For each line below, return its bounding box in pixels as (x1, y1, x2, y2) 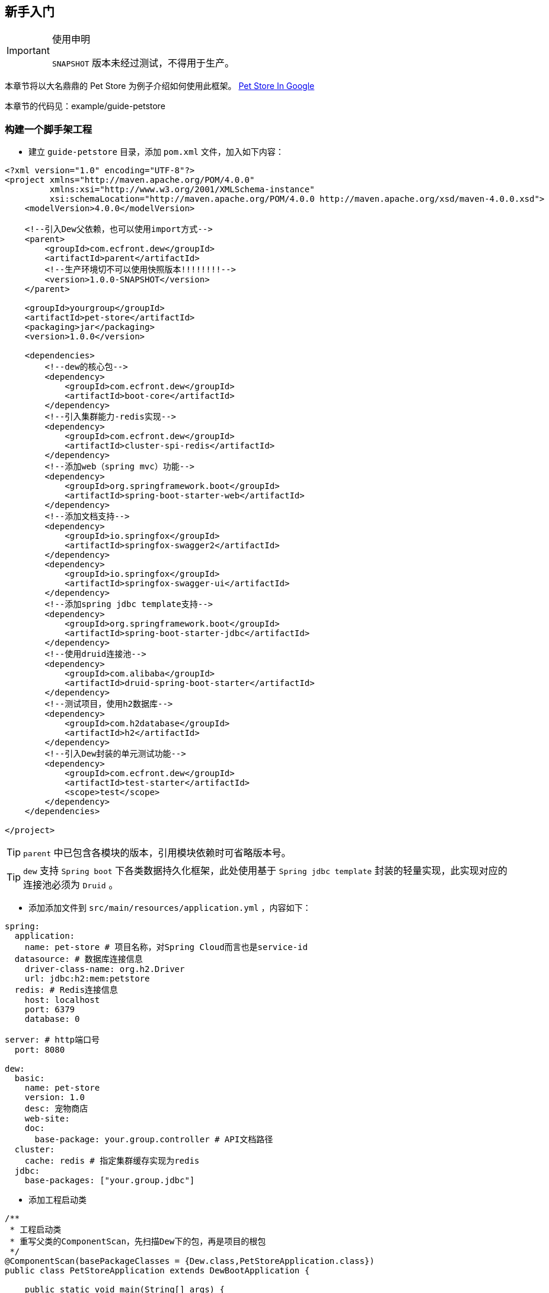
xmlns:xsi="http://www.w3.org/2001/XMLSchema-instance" (49, 185, 315, 195)
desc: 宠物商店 (24, 1104, 88, 1114)
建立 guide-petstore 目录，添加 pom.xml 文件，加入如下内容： (28, 147, 284, 157)
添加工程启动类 (28, 1194, 87, 1205)
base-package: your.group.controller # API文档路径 (34, 1135, 273, 1145)
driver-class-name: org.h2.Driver (24, 964, 185, 974)
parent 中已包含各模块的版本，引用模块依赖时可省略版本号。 (23, 847, 291, 859)
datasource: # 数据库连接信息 (14, 954, 143, 964)
